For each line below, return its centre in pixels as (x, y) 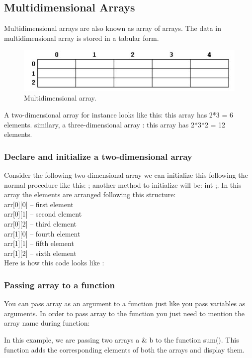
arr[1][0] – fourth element (42, 233)
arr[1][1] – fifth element (39, 243)
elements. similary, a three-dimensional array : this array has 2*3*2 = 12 (115, 124)
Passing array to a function (59, 285)
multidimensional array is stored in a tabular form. (82, 38)
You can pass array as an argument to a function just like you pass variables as (125, 303)
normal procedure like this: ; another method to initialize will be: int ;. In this (123, 184)
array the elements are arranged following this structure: (90, 194)
